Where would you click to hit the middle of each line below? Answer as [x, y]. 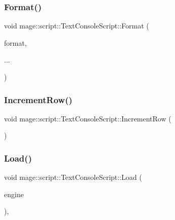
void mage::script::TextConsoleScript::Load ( [73, 177]
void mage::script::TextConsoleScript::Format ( [77, 26]
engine [14, 194]
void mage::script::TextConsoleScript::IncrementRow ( [88, 118]
